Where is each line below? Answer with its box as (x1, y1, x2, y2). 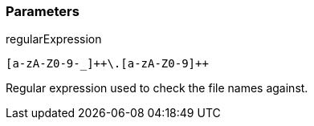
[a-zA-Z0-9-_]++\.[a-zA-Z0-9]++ (6, 57, 209, 71)
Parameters (6, 3, 80, 19)
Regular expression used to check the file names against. (6, 81, 308, 96)
